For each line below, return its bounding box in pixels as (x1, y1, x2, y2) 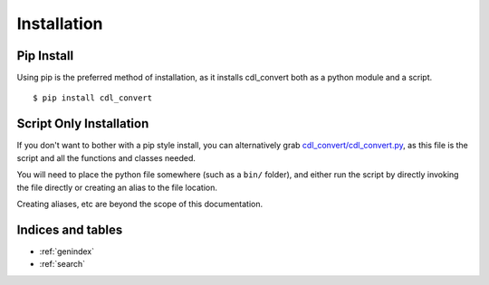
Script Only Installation (16, 116, 149, 131)
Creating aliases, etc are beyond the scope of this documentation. (16, 198, 263, 209)
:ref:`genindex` (39, 245, 95, 257)
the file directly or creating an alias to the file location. (16, 182, 217, 193)
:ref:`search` (39, 259, 86, 270)
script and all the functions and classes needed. (16, 152, 197, 163)
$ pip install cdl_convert (33, 93, 153, 103)
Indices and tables (16, 222, 123, 237)
